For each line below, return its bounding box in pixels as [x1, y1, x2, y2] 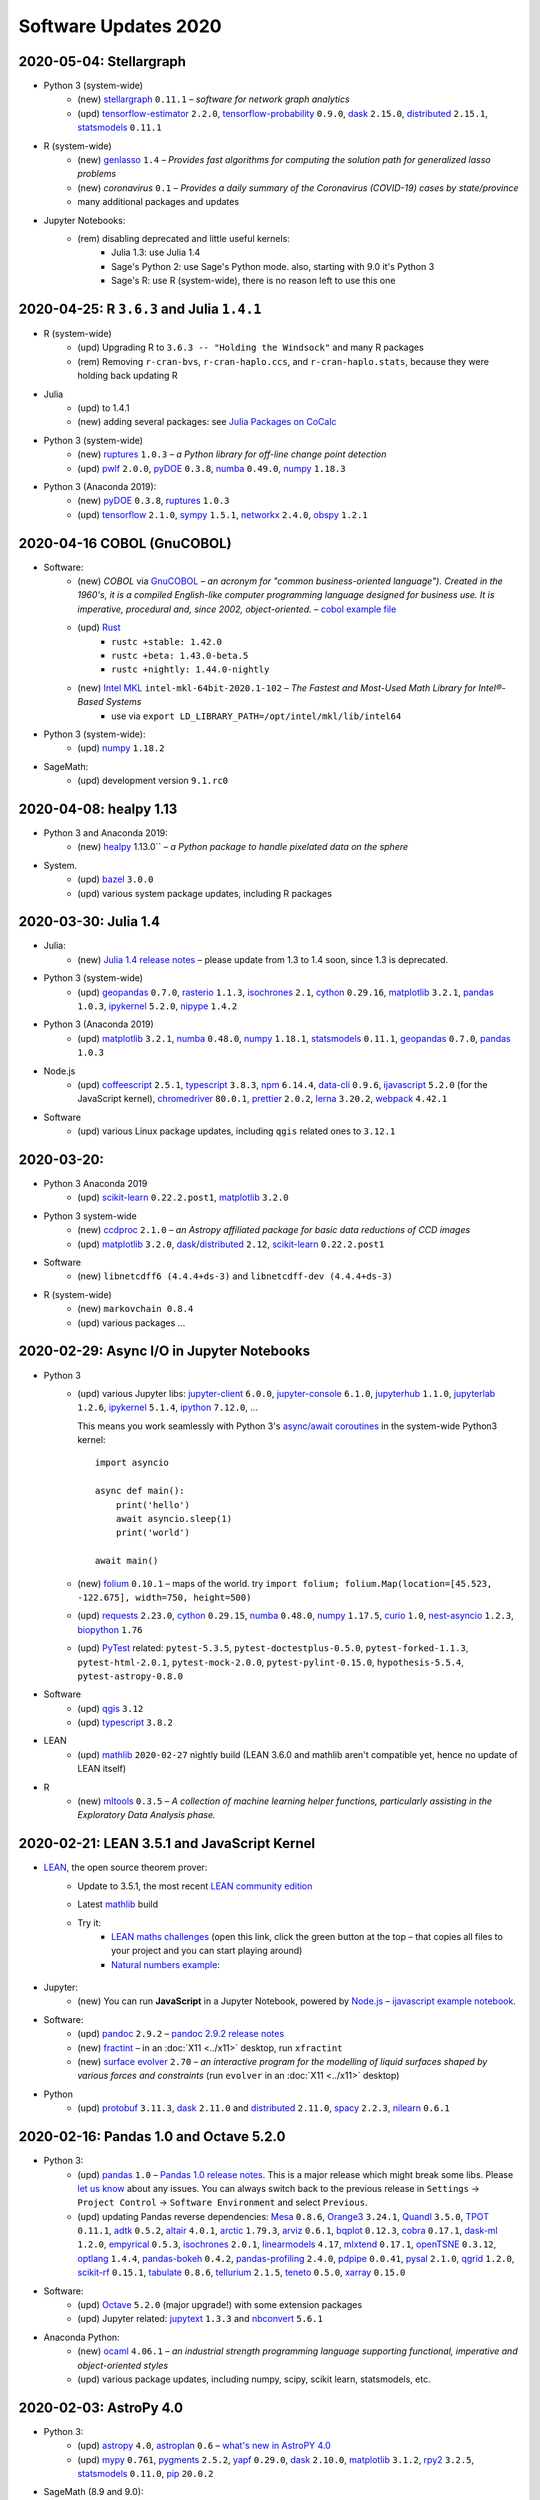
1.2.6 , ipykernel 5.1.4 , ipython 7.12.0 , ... [77, 1401, 259, 1414]
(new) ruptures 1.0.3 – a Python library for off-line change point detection [77, 448, 387, 460]
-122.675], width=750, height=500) [77, 1591, 252, 1603]
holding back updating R [77, 370, 179, 382]
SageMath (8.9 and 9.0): [43, 2486, 144, 2498]
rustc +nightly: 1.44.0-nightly [111, 664, 270, 675]
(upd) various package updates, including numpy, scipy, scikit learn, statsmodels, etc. [77, 2373, 431, 2385]
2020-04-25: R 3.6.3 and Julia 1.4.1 [18, 300, 262, 317]
